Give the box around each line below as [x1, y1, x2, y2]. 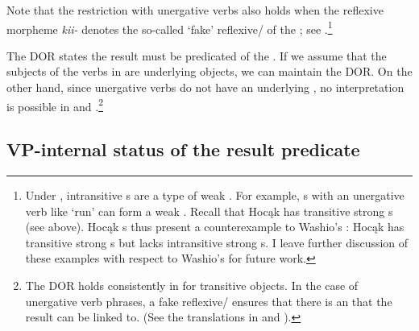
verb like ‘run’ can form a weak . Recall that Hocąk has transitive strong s [25, 202, 393, 219]
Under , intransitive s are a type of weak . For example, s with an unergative [25, 187, 404, 204]
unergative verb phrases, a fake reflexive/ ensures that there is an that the [25, 292, 392, 309]
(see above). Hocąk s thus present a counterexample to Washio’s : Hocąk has [25, 218, 404, 235]
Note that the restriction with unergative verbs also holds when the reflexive [6, 2, 384, 18]
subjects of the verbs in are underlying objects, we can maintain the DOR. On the [6, 63, 413, 80]
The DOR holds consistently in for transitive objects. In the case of [25, 277, 359, 294]
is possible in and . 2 [6, 95, 104, 114]
